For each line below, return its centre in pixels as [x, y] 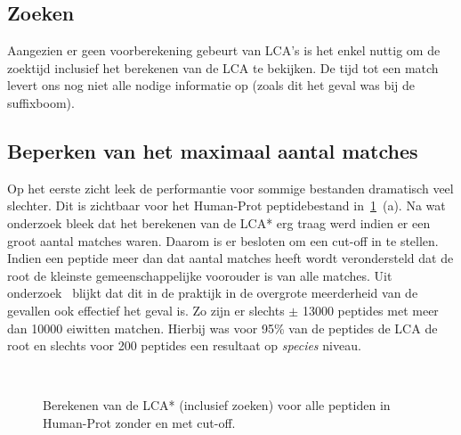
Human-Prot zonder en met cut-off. [139, 422]
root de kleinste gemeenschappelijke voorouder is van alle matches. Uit [200, 275]
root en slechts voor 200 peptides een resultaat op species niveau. [184, 345]
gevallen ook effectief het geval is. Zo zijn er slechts [146, 310]
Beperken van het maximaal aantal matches [213, 150]
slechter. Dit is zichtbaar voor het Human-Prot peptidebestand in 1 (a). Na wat [226, 205]
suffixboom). [41, 102]
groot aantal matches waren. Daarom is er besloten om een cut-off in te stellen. [223, 240]
